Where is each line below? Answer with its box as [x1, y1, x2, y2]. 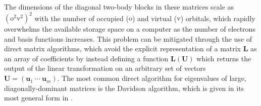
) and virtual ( [132, 13, 177, 23]
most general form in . [4, 92, 73, 103]
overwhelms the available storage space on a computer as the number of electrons [4, 24, 255, 34]
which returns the [196, 53, 251, 63]
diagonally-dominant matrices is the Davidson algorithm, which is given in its [4, 82, 244, 93]
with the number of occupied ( [34, 13, 129, 23]
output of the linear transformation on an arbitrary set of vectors [4, 63, 206, 73]
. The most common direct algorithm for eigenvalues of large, [57, 73, 246, 83]
